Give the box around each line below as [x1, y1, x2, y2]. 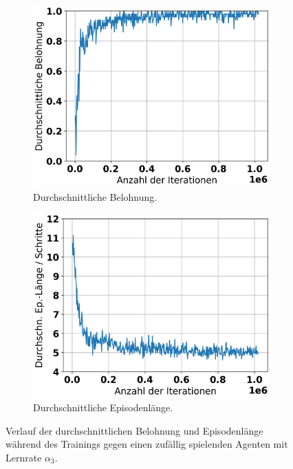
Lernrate [6, 450, 42, 464]
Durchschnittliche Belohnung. [33, 189, 158, 204]
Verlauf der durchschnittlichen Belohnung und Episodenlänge [6, 423, 263, 437]
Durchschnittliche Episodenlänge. [33, 400, 173, 415]
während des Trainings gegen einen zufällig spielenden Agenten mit [6, 437, 288, 451]
